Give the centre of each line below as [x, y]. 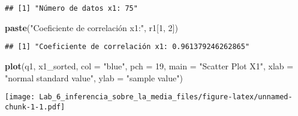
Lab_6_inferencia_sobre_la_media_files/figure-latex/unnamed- [166, 97]
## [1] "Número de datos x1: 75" [71, 8]
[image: [20, 97]
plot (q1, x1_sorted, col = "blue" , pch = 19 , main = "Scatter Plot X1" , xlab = [149, 65]
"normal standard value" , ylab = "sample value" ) [94, 77]
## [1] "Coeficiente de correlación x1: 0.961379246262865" [127, 47]
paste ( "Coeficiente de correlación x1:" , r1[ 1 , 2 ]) [91, 27]
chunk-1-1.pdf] [35, 107]
